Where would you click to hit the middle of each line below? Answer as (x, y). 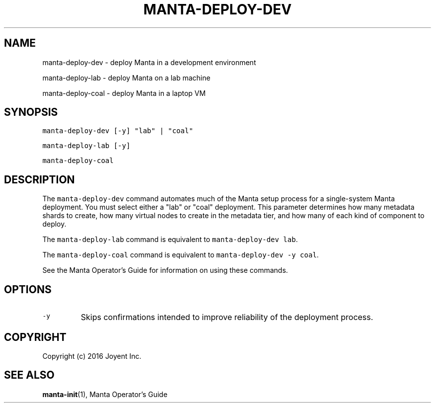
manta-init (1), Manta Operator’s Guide (105, 394)
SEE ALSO (29, 375)
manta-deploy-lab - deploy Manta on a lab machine (126, 78)
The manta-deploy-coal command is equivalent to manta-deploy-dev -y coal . (181, 255)
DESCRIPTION (39, 179)
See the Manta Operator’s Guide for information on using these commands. (165, 270)
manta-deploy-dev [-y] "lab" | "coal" (118, 131)
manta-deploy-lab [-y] (86, 146)
